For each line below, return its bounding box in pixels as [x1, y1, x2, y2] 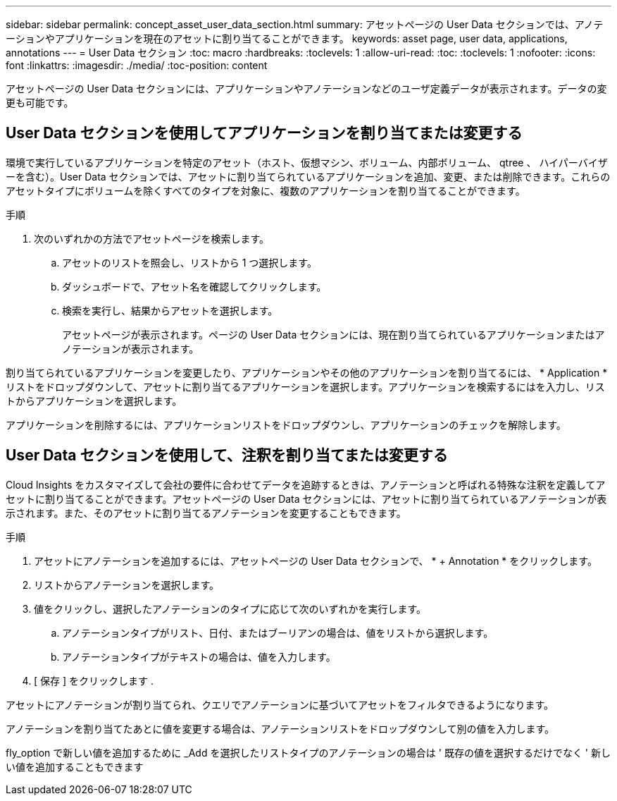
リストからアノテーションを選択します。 [34, 578, 220, 591]
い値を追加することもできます [6, 760, 144, 773]
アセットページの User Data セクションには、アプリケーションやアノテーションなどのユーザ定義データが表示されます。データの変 [6, 82, 607, 94]
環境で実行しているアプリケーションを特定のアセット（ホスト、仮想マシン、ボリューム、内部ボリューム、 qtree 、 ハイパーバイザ [6, 156, 608, 169]
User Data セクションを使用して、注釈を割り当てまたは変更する [6, 446, 448, 465]
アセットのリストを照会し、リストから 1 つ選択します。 [62, 256, 317, 269]
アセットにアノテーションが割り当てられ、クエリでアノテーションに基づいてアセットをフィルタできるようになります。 [6, 698, 554, 711]
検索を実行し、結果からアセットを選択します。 [62, 304, 278, 317]
